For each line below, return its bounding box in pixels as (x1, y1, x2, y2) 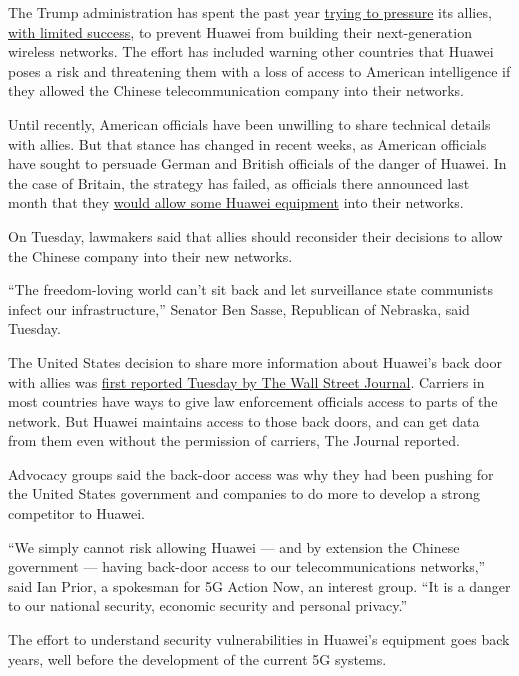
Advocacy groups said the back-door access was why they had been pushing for (8, 463, 494, 484)
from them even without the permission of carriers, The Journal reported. (8, 430, 460, 451)
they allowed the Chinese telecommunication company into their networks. (8, 80, 464, 101)
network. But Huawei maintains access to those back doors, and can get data (8, 410, 480, 431)
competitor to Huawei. (8, 503, 145, 524)
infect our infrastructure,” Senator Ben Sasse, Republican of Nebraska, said (8, 298, 470, 319)
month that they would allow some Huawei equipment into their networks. (8, 192, 464, 213)
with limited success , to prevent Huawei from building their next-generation (8, 21, 472, 42)
